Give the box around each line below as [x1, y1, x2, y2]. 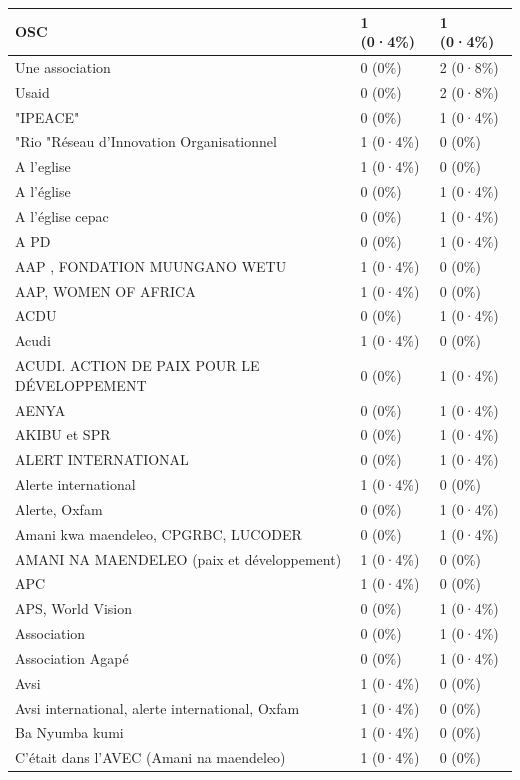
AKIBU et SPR [15, 424, 111, 445]
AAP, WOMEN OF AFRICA [15, 280, 196, 301]
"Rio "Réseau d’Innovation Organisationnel [15, 131, 277, 152]
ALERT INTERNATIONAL [15, 449, 189, 470]
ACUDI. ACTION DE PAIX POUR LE [15, 355, 260, 376]
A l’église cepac [15, 206, 109, 226]
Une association [15, 56, 111, 77]
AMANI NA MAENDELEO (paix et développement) [15, 548, 342, 569]
